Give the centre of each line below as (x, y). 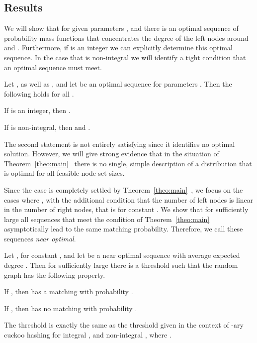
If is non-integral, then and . (47, 127)
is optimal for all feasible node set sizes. (64, 173)
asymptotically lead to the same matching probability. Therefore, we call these (124, 229)
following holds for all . (39, 93)
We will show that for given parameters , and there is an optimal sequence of (121, 28)
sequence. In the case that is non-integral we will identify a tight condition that (125, 57)
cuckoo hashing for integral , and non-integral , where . (88, 335)
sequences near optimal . (40, 238)
